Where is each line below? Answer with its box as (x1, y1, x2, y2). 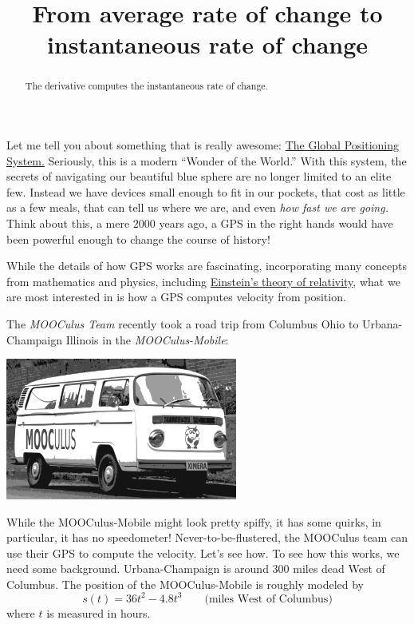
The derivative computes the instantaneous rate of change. (25, 79, 268, 93)
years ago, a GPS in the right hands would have (159, 214, 393, 231)
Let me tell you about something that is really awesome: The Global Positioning (6, 137, 399, 153)
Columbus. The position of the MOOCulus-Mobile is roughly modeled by (6, 575, 364, 592)
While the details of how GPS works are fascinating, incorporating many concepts (6, 257, 408, 274)
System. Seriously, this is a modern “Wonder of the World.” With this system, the (6, 152, 407, 169)
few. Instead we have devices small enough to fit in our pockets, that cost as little (6, 183, 405, 200)
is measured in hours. (46, 604, 151, 621)
